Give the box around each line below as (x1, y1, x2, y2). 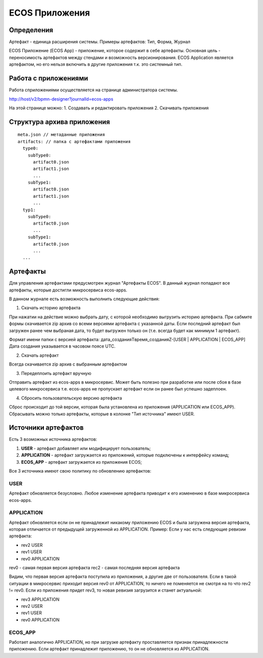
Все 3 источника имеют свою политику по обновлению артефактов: (9, 468, 151, 473)
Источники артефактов (9, 424, 84, 432)
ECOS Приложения (9, 7, 90, 18)
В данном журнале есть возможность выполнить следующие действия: (9, 296, 160, 302)
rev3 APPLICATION (21, 596, 60, 602)
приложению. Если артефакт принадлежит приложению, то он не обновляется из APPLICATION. (9, 646, 209, 652)
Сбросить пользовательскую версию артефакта (21, 395, 122, 401)
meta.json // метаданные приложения (18, 132, 105, 138)
